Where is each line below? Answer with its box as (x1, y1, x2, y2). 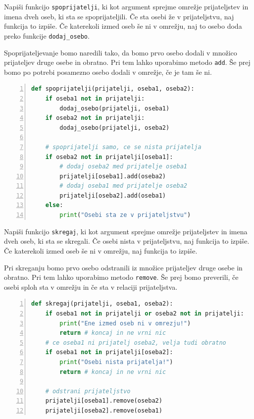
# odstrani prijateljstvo (45, 387, 131, 395)
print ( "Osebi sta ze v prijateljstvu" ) (59, 211, 191, 219)
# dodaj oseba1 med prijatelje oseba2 (59, 182, 187, 190)
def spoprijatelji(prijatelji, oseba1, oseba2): (31, 85, 195, 93)
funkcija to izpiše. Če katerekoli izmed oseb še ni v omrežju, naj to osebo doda (4, 21, 242, 31)
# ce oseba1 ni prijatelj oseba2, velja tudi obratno (45, 339, 226, 346)
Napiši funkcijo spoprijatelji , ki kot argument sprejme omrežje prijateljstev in (4, 1, 249, 11)
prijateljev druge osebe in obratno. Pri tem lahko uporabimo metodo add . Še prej (4, 57, 251, 67)
